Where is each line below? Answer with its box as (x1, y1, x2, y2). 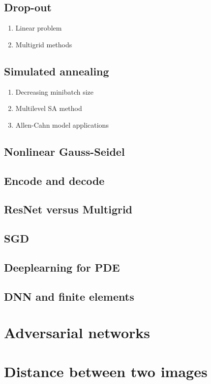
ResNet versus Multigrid (4, 202, 133, 217)
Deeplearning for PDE (4, 259, 120, 275)
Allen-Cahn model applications (15, 119, 109, 130)
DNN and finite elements (4, 288, 134, 304)
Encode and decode (4, 173, 105, 188)
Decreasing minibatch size (15, 86, 94, 97)
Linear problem (15, 23, 62, 33)
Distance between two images (4, 361, 208, 381)
